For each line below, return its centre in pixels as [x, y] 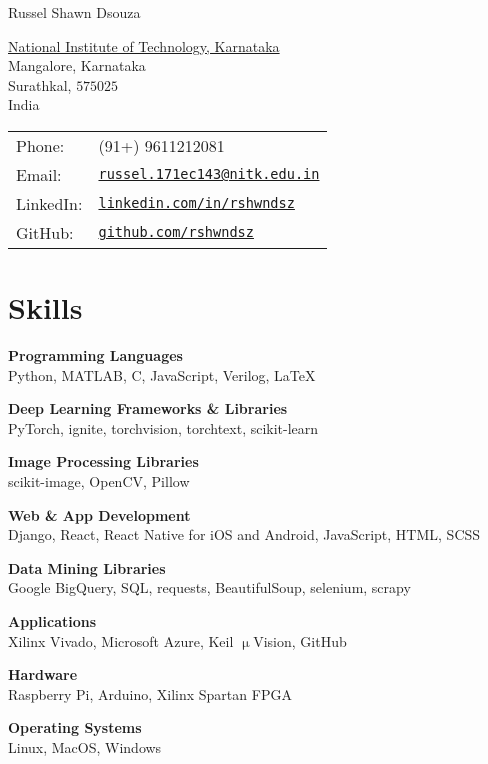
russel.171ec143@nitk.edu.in [209, 174]
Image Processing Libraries [103, 461]
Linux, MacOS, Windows [85, 747]
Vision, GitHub [300, 640]
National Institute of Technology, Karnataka [144, 45]
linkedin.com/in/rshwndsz [196, 203]
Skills [45, 307]
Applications [52, 621]
